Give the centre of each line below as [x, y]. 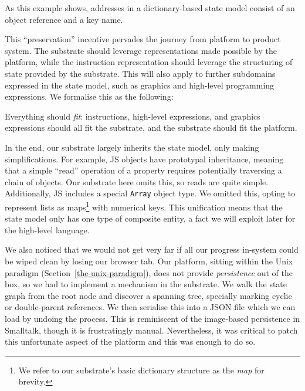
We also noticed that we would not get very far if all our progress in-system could [152, 249]
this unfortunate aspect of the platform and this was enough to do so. [130, 341]
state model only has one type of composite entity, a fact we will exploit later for [150, 218]
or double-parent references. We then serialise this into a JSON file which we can [150, 307]
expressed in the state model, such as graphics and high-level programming [140, 85]
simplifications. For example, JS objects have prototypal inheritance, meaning [144, 159]
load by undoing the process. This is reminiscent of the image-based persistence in [152, 318]
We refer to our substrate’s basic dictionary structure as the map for [141, 370]
